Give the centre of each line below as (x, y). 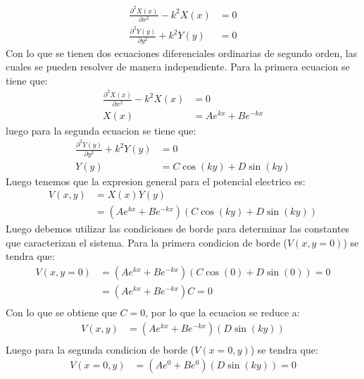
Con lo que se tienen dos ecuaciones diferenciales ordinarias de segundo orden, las (182, 52)
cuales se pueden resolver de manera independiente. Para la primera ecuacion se (178, 67)
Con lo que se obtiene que (61, 312)
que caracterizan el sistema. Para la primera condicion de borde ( (146, 242)
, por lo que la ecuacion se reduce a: (222, 312)
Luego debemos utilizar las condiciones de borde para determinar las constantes (178, 229)
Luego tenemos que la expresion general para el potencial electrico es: (156, 181)
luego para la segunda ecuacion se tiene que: (101, 130)
